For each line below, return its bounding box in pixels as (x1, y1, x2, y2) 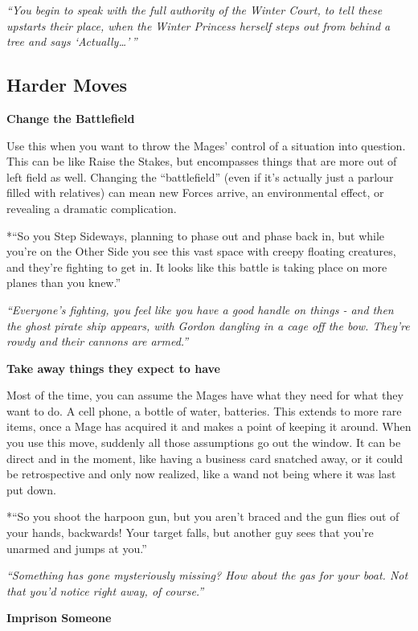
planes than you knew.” (6, 274, 121, 291)
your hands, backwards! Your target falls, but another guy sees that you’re (6, 524, 374, 541)
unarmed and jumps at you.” (6, 539, 147, 556)
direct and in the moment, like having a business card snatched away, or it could (6, 449, 404, 466)
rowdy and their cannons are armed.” (6, 333, 189, 350)
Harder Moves (6, 72, 128, 97)
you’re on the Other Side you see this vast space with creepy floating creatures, (6, 243, 396, 260)
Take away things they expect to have (6, 359, 220, 376)
